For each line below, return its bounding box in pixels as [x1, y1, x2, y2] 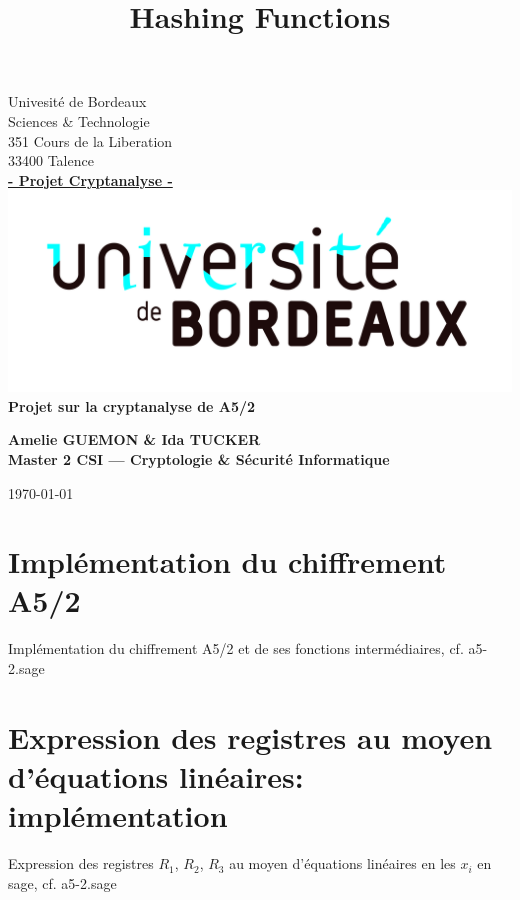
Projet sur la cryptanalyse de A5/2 [8, 395, 256, 416]
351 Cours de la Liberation [8, 130, 173, 151]
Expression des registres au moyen [8, 716, 493, 757]
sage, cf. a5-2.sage [8, 872, 117, 893]
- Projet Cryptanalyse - [8, 169, 173, 190]
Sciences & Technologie [8, 110, 150, 131]
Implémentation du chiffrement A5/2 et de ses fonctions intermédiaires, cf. [8, 638, 464, 659]
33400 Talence [8, 150, 94, 171]
